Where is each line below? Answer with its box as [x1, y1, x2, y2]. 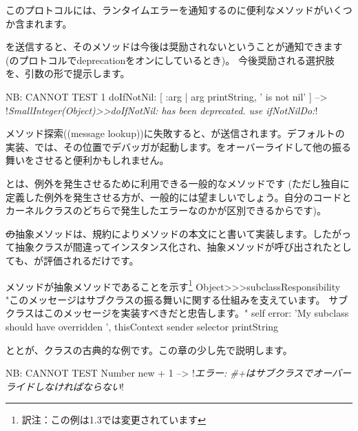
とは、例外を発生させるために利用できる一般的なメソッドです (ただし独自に [6, 176, 350, 190]
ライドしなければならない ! [6, 379, 124, 393]
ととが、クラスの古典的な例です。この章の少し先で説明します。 [6, 342, 293, 357]
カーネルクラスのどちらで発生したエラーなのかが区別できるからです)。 [6, 203, 327, 218]
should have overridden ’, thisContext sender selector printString [6, 319, 279, 333]
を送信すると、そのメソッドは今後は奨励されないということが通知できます [6, 39, 343, 54]
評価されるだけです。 [43, 253, 139, 267]
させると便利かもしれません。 [34, 153, 169, 167]
